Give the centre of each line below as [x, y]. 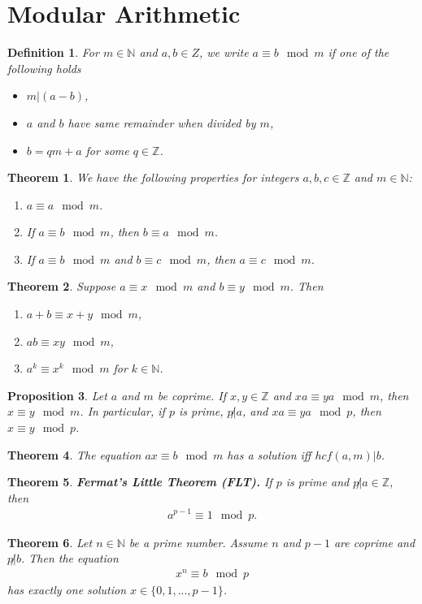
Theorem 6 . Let [50, 542]
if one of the [359, 52]
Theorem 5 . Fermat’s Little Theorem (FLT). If [140, 482]
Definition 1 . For [53, 52]
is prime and [318, 482]
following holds [44, 68]
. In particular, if [122, 411]
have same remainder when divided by [162, 122]
